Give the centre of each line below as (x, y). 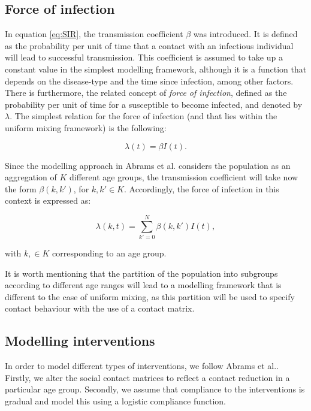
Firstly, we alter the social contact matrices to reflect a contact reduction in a (147, 377)
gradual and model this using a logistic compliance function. (115, 401)
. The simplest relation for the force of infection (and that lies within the (144, 116)
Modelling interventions (80, 341)
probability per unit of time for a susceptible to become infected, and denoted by (154, 104)
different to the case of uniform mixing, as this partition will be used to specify (150, 296)
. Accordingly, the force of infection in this (201, 188)
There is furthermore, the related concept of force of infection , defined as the (146, 93)
